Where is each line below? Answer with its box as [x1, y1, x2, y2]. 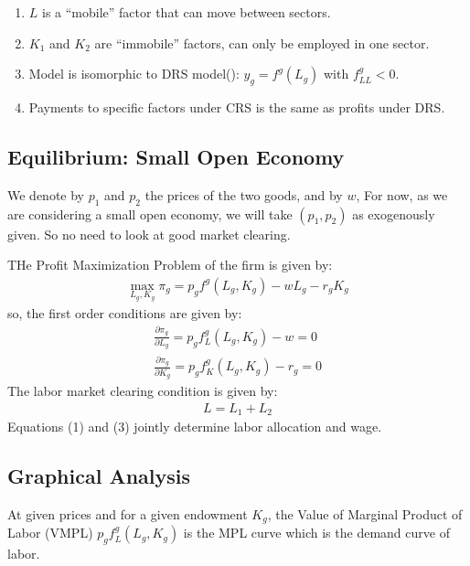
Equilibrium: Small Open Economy [7, 142, 345, 170]
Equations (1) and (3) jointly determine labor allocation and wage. [7, 417, 382, 436]
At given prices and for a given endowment [7, 504, 248, 523]
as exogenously [352, 204, 435, 223]
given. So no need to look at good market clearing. [7, 224, 291, 243]
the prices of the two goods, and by [144, 185, 343, 204]
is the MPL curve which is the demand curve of [183, 523, 450, 542]
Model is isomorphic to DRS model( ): [28, 64, 240, 83]
